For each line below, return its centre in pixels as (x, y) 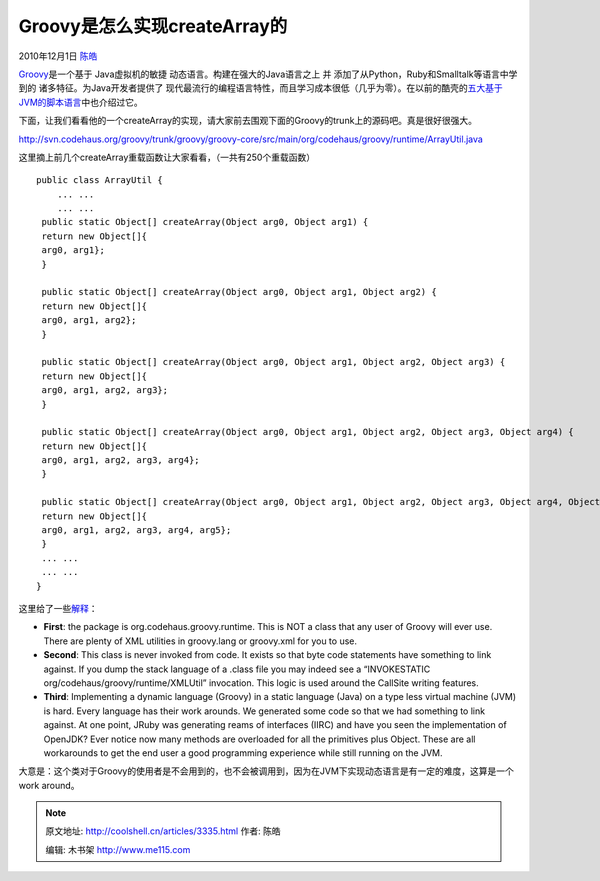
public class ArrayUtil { (100, 180)
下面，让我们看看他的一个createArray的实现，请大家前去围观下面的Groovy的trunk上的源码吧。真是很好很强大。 (248, 121)
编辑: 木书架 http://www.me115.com (118, 849)
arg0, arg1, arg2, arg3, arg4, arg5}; (136, 530)
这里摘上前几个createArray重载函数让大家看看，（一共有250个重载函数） (166, 157)
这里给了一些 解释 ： (58, 608)
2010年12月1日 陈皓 (58, 56)
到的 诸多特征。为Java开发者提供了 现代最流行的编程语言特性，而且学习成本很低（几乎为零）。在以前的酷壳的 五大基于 (261, 88)
